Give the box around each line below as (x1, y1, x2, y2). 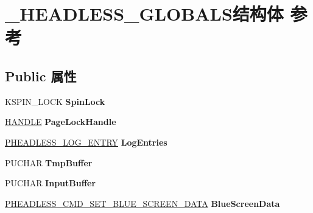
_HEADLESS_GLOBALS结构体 (5, 1, 284, 26)
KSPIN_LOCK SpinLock (5, 95, 105, 107)
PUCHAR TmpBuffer (5, 156, 93, 169)
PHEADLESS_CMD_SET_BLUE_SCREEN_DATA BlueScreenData (5, 197, 280, 209)
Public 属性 (5, 66, 77, 85)
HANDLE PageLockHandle (5, 115, 116, 128)
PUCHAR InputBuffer (5, 177, 96, 189)
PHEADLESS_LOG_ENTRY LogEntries (5, 135, 167, 148)
